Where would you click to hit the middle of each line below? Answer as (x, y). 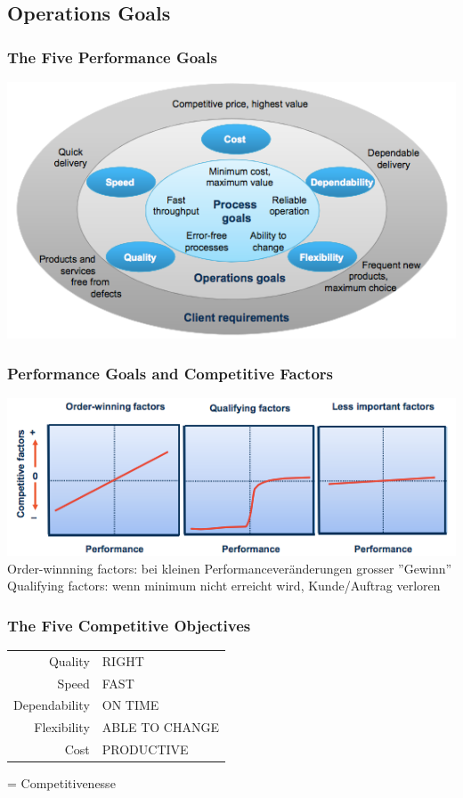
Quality (69, 660)
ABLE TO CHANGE (160, 727)
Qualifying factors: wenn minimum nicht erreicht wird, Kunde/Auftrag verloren (224, 586)
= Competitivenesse (61, 783)
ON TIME (130, 705)
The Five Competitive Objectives (129, 625)
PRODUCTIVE (145, 749)
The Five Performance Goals (112, 57)
